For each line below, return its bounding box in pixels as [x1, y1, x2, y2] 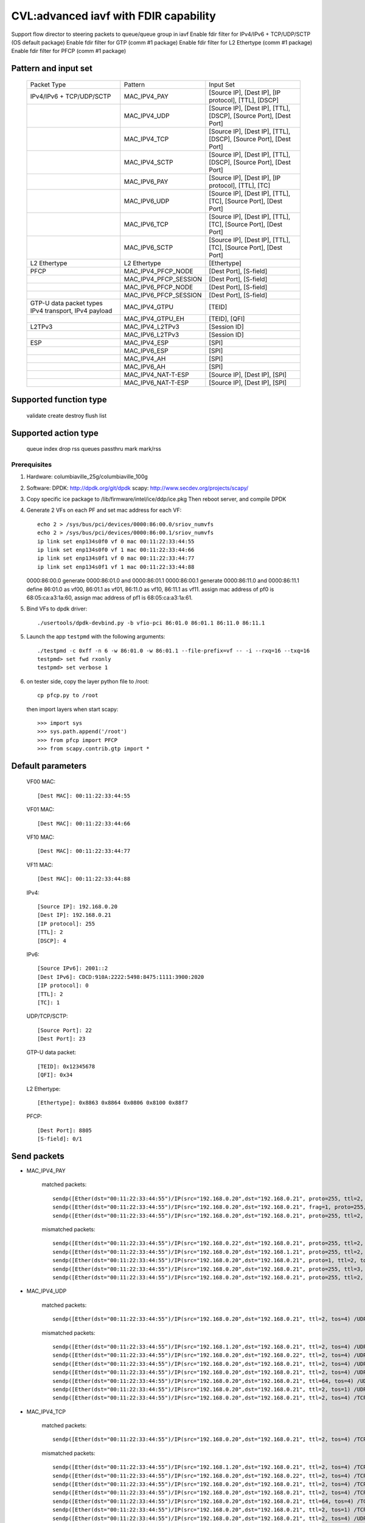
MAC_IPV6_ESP [123, 346, 169, 355]
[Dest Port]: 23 [37, 1036, 86, 1042]
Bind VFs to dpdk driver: [26, 605, 88, 612]
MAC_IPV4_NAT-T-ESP [123, 370, 189, 379]
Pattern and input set [11, 63, 92, 74]
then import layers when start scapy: [26, 705, 119, 713]
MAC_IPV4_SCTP [123, 158, 173, 166]
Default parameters [11, 760, 87, 771]
